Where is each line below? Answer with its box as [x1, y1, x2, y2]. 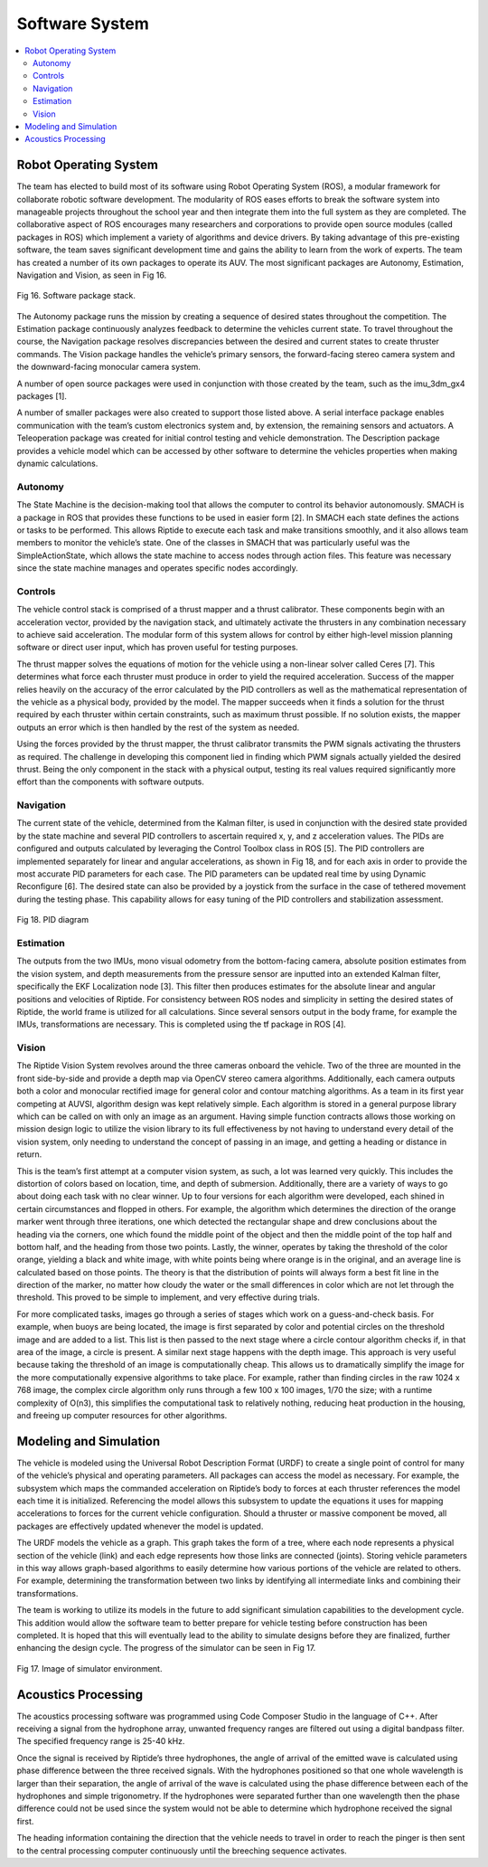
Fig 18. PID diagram [16, 915, 89, 925]
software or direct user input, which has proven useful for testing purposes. [16, 642, 298, 653]
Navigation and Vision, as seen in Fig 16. [16, 270, 167, 280]
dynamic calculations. [16, 458, 99, 469]
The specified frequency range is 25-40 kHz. [16, 1736, 185, 1747]
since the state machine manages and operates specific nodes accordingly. [16, 563, 298, 573]
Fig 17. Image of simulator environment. [16, 1663, 163, 1673]
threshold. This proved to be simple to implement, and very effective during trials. [16, 1292, 321, 1303]
